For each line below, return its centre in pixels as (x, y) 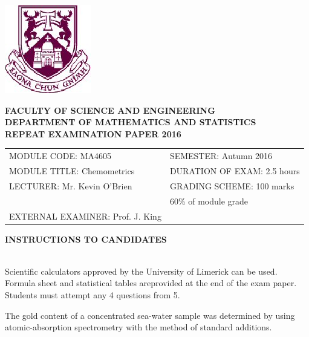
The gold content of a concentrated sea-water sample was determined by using (150, 315)
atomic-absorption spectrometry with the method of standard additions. (138, 327)
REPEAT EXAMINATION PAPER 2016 (93, 133)
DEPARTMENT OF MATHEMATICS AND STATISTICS (131, 122)
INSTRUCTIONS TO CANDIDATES (86, 239)
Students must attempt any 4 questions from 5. (93, 294)
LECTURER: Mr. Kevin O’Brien (71, 185)
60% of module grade (209, 201)
